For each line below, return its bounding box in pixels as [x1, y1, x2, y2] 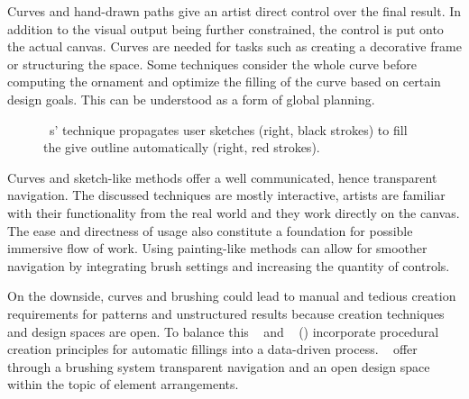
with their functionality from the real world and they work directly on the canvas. [7, 203, 460, 222]
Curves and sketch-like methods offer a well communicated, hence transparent [7, 168, 437, 186]
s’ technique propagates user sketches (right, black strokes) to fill [50, 120, 408, 139]
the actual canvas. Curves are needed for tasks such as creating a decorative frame [7, 37, 462, 56]
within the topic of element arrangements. [7, 375, 239, 394]
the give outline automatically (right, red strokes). [43, 138, 320, 157]
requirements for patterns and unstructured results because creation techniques [7, 304, 445, 322]
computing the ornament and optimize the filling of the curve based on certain [7, 72, 441, 91]
